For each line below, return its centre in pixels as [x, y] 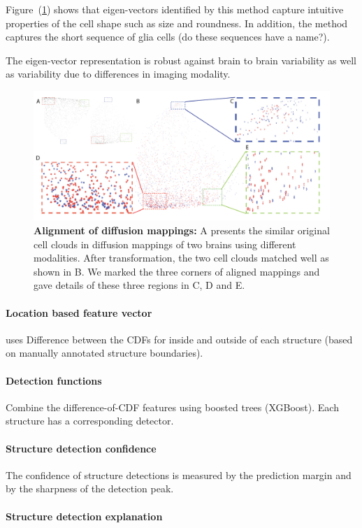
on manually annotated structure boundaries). [104, 353]
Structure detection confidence [81, 448]
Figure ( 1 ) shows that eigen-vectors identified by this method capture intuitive [175, 9]
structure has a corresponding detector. [90, 421]
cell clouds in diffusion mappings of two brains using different [165, 244]
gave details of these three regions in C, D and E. [139, 285]
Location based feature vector [79, 312]
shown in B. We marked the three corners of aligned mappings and [177, 271]
